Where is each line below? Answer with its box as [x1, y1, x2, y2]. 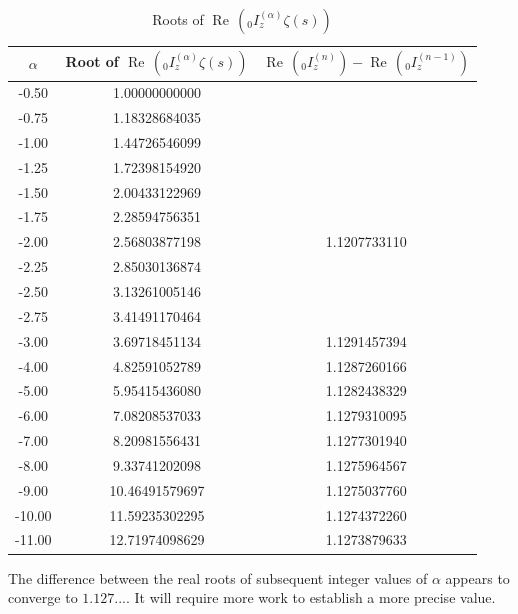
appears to [445, 567, 510, 588]
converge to [8, 587, 78, 608]
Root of [65, 51, 119, 71]
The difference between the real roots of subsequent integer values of [8, 567, 428, 588]
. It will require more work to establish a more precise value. [125, 587, 496, 608]
